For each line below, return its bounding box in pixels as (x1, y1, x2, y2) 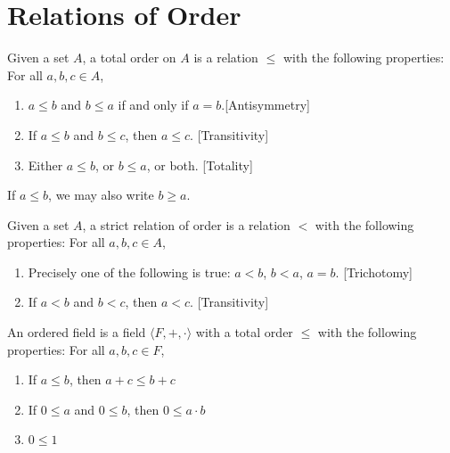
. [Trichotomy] (335, 262, 413, 281)
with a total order (195, 323, 293, 342)
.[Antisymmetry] (221, 95, 310, 114)
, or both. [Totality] (146, 155, 253, 174)
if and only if (118, 95, 189, 114)
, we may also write (48, 185, 154, 204)
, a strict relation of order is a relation (82, 215, 290, 234)
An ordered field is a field (7, 323, 146, 342)
